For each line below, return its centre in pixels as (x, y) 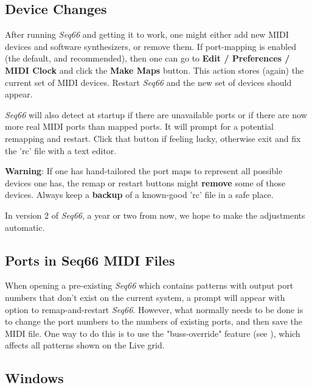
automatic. (25, 227)
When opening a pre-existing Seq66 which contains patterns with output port (149, 285)
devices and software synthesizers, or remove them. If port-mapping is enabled (151, 46)
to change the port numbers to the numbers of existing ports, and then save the (154, 321)
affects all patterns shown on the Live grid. (85, 345)
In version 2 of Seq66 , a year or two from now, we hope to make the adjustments (155, 215)
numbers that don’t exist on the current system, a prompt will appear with (145, 297)
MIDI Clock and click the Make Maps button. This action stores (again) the (154, 70)
